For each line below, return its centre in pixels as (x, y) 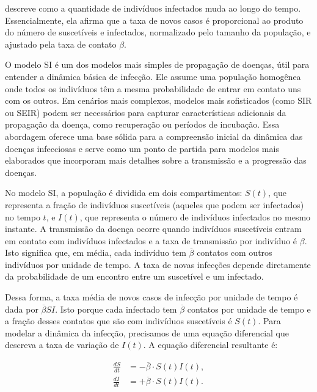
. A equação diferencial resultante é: (210, 345)
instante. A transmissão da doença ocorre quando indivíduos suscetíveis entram (153, 229)
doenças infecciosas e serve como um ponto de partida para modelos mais (142, 148)
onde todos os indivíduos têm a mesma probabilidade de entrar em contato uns (153, 88)
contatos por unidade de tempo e (249, 309)
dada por (22, 309)
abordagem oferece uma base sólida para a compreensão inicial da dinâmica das (154, 136)
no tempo (23, 216)
